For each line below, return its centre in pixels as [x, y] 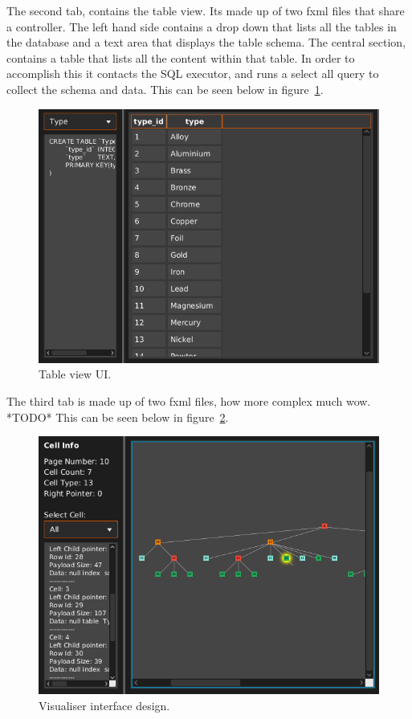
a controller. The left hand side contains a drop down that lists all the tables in [202, 26]
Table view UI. [75, 374]
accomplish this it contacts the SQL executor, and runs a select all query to [193, 74]
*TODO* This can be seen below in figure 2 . [118, 417]
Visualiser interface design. [104, 706]
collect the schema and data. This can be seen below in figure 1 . [165, 89]
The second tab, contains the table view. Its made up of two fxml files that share [206, 10]
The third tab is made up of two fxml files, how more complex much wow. [189, 400]
